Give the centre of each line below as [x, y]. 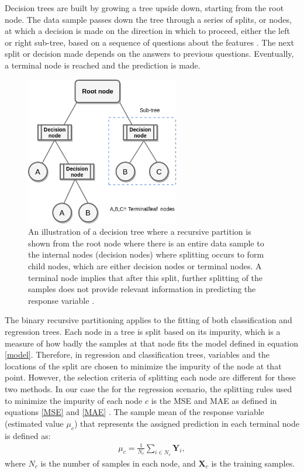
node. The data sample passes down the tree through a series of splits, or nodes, [148, 19]
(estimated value [34, 423]
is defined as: [28, 435]
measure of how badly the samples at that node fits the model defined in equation [152, 343]
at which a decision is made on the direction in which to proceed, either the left [147, 31]
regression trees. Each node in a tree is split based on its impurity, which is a [143, 331]
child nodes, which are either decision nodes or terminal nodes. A [145, 266]
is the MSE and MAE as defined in [214, 400]
